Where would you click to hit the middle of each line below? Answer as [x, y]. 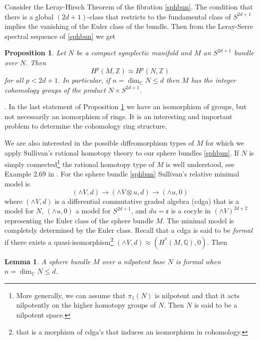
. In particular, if [84, 80]
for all [14, 80]
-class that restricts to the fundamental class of [159, 16]
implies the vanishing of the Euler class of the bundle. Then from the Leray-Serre [129, 26]
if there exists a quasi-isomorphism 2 [59, 241]
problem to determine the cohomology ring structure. [86, 126]
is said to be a [216, 305]
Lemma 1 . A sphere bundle [47, 261]
